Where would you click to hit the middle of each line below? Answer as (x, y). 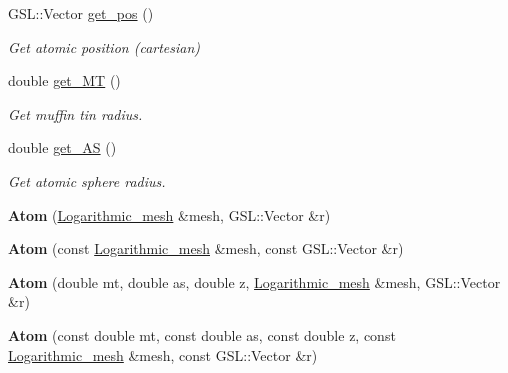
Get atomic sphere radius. (87, 180)
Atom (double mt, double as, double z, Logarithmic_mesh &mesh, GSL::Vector (254, 281)
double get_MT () (64, 80)
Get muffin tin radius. (75, 113)
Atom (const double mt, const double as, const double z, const (202, 334)
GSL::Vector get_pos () (81, 13)
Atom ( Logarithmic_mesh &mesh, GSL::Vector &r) (169, 214)
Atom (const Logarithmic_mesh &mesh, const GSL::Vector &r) (206, 248)
